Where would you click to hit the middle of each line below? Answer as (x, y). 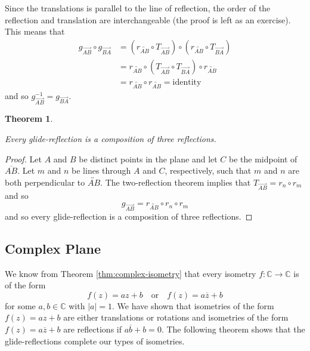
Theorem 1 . (29, 118)
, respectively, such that (208, 170)
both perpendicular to (45, 182)
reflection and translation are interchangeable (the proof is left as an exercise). (148, 19)
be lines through (101, 170)
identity (187, 82)
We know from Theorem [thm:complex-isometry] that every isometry (131, 273)
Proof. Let (23, 158)
